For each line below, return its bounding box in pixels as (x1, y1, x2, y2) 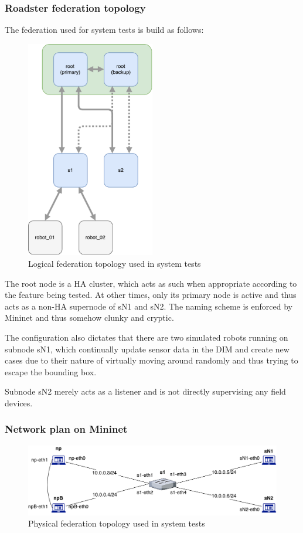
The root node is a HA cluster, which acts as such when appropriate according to (5, 277, 297, 289)
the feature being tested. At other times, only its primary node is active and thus (5, 288, 297, 301)
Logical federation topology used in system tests (28, 257, 201, 270)
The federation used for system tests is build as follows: (5, 23, 204, 36)
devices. (5, 396, 33, 409)
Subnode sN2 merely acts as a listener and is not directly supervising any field (5, 385, 286, 398)
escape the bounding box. (5, 365, 97, 378)
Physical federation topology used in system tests (28, 517, 205, 529)
